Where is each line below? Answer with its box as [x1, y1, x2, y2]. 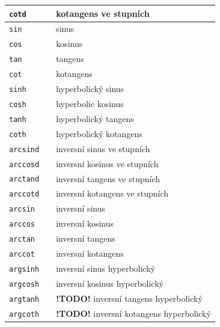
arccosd [9, 160, 40, 169]
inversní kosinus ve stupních [56, 157, 159, 170]
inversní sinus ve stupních [56, 142, 150, 154]
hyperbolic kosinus [56, 97, 124, 109]
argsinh [9, 264, 40, 274]
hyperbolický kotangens [56, 127, 142, 139]
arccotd [9, 190, 40, 199]
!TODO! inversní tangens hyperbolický [56, 292, 203, 304]
